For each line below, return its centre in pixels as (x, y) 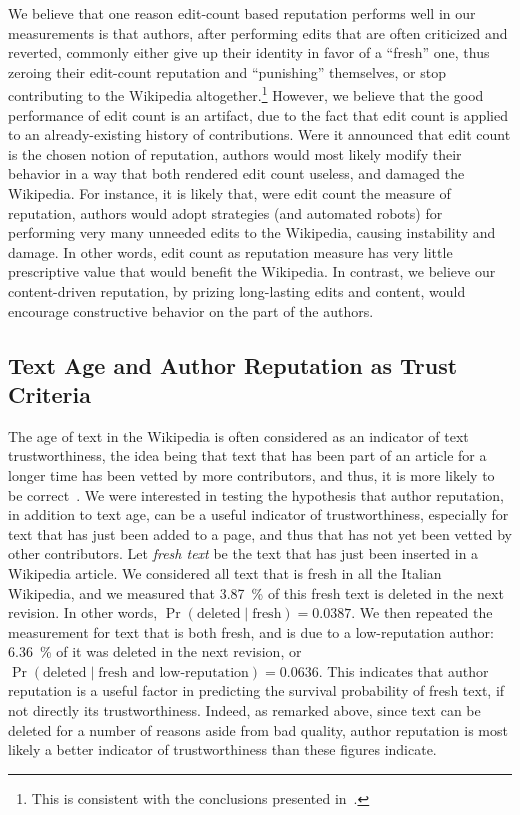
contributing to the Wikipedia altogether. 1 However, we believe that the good (246, 94)
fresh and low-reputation (173, 672)
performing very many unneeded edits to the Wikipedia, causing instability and (252, 232)
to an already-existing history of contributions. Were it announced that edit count (259, 134)
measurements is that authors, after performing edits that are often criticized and (258, 32)
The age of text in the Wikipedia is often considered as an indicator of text (238, 435)
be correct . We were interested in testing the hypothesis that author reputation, (256, 494)
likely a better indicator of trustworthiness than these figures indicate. (222, 749)
